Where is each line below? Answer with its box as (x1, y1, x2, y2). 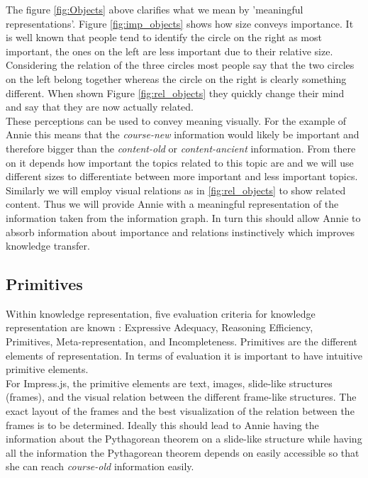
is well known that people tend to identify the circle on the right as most (6, 30, 322, 45)
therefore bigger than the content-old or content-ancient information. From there (6, 140, 356, 155)
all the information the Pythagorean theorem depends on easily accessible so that (6, 445, 359, 460)
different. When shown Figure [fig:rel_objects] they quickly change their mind (6, 85, 345, 100)
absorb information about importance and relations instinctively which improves (6, 224, 355, 239)
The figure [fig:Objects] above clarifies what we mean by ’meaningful (6, 2, 303, 16)
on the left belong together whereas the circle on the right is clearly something (6, 71, 347, 86)
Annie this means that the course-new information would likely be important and (6, 127, 359, 142)
